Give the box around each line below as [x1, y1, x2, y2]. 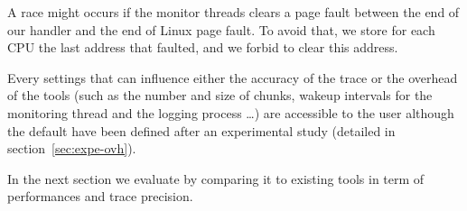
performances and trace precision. [7, 187, 193, 206]
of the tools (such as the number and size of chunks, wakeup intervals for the [7, 86, 433, 105]
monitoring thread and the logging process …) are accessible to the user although [7, 103, 454, 122]
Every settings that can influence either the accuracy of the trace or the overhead [7, 68, 458, 87]
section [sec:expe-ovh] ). [7, 139, 136, 158]
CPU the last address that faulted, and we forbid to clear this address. [7, 38, 398, 57]
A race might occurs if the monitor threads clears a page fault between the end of [7, 3, 460, 21]
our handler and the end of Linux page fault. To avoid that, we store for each [7, 20, 435, 39]
